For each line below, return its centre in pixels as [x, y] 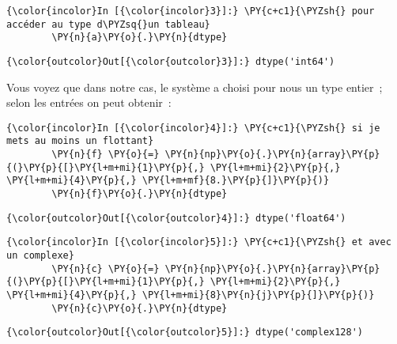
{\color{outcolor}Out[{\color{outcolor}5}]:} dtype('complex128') [185, 333]
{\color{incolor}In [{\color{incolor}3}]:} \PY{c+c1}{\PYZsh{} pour [191, 11]
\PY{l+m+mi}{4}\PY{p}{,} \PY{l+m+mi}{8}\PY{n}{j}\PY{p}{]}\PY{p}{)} [191, 295]
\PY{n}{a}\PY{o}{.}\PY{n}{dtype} [140, 38]
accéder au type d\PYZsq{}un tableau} [108, 24]
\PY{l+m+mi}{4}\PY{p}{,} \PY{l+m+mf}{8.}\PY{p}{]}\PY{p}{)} [168, 181]
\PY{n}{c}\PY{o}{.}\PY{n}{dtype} [140, 308]
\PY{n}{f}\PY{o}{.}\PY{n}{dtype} [140, 194]
